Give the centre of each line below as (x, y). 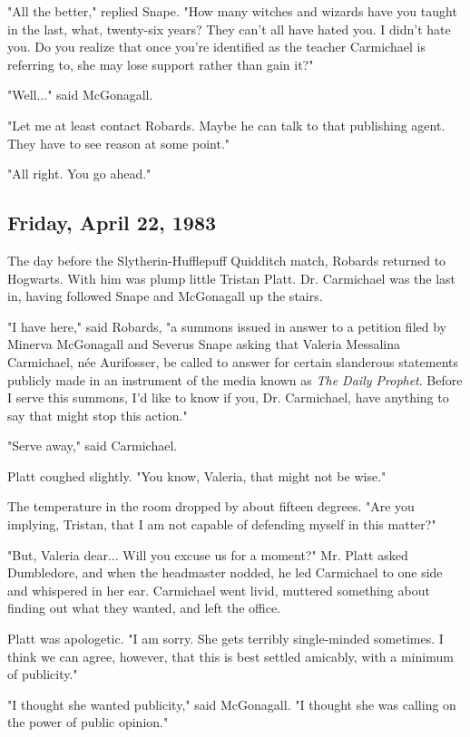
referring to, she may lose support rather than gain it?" (161, 64)
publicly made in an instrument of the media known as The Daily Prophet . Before (235, 379)
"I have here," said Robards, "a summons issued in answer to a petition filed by (227, 326)
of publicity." (43, 674)
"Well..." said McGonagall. (80, 95)
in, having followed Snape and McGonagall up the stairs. (165, 296)
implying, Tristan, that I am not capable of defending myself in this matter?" (222, 524)
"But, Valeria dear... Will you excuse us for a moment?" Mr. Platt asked (208, 554)
